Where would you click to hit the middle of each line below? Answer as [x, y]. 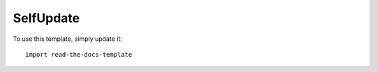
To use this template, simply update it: [67, 39]
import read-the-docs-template [79, 54]
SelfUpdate [46, 18]
